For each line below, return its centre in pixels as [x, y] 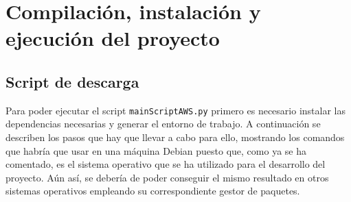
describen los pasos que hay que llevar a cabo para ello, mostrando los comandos [175, 137]
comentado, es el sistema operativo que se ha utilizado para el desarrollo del [166, 164]
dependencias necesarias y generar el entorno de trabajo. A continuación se [163, 124]
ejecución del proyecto [113, 38]
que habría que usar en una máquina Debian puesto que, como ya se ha [156, 150]
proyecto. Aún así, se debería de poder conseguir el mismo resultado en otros [167, 177]
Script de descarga [72, 81]
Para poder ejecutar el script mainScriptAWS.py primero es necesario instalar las [175, 110]
